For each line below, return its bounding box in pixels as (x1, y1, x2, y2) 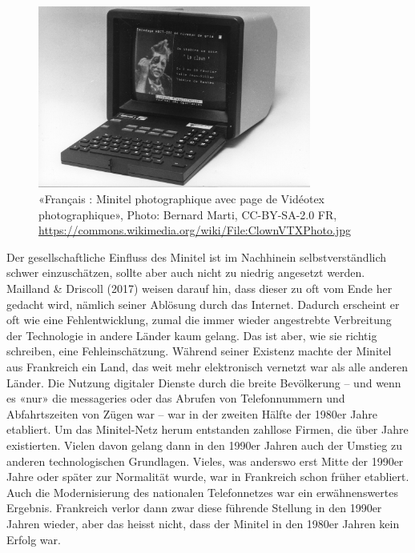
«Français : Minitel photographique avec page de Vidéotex (38, 190, 324, 207)
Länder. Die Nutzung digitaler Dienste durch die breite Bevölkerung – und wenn (6, 374, 401, 391)
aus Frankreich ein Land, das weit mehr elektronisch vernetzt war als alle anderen (6, 358, 409, 375)
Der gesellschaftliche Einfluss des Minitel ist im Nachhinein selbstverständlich (6, 248, 387, 265)
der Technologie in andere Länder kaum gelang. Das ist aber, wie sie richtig (6, 327, 377, 343)
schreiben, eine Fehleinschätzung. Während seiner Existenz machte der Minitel (6, 343, 392, 359)
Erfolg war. (6, 531, 61, 547)
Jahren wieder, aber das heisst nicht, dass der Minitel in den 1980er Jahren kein (6, 515, 400, 531)
